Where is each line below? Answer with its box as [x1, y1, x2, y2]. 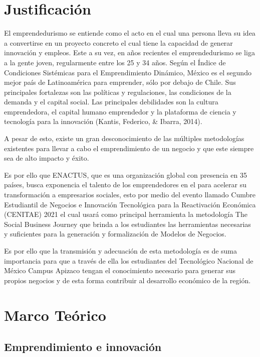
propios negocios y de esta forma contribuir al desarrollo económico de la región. [4, 275, 251, 285]
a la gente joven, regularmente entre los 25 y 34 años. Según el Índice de [4, 57, 226, 67]
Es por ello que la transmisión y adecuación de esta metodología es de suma [4, 246, 237, 256]
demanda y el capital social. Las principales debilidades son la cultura [4, 96, 218, 107]
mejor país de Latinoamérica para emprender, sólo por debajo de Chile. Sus [4, 77, 236, 87]
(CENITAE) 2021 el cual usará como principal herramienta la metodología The [4, 209, 247, 219]
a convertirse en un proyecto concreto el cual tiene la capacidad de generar [4, 37, 233, 48]
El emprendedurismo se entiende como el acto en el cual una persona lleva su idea [4, 28, 255, 38]
